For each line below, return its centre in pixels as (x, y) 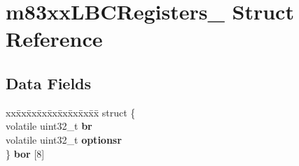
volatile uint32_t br (49, 126)
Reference (54, 39)
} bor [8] (25, 153)
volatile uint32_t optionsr (64, 139)
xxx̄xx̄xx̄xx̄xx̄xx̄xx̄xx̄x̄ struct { (71, 112)
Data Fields (49, 83)
